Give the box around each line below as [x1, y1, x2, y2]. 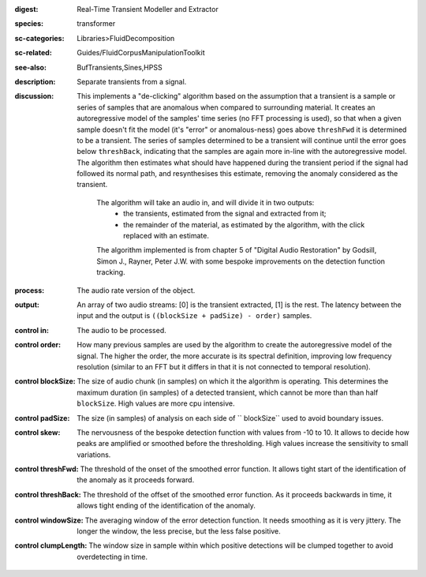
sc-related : [14, 48, 53, 58]
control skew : [14, 427, 61, 437]
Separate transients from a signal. [77, 77, 187, 86]
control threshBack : [14, 489, 82, 499]
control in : [14, 325, 49, 335]
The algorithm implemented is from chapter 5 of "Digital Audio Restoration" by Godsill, [96, 245, 377, 255]
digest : [14, 5, 39, 13]
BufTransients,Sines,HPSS [77, 62, 163, 72]
